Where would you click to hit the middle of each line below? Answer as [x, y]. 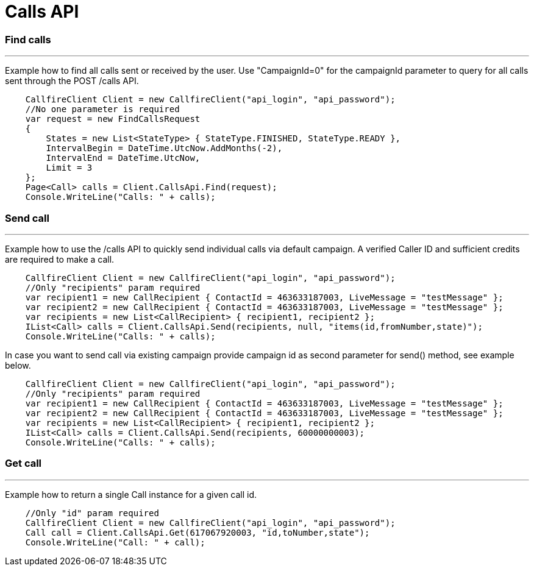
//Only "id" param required [92, 513]
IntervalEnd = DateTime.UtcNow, [123, 158]
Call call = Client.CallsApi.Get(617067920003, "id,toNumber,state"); [198, 532]
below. [18, 365]
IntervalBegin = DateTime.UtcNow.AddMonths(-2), [164, 148]
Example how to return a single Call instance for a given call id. [131, 494]
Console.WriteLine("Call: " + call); [115, 542]
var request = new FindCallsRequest [113, 119]
